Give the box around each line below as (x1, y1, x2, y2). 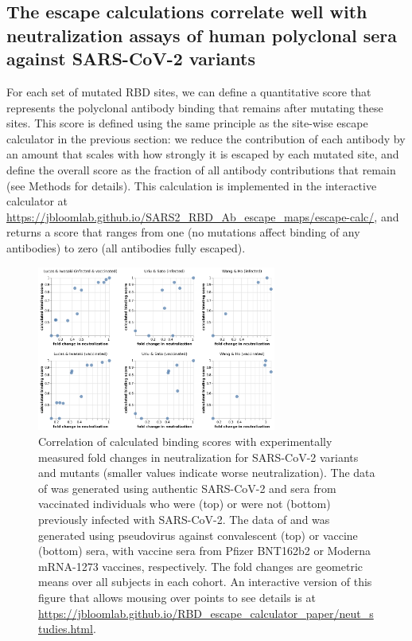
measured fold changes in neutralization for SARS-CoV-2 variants (38, 448, 359, 465)
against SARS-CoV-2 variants (6, 46, 256, 71)
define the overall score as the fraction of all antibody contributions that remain (6, 161, 396, 178)
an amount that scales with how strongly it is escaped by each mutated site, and (6, 146, 399, 162)
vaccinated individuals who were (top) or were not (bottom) (38, 495, 331, 512)
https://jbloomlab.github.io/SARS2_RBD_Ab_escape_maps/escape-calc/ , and (6, 208, 399, 225)
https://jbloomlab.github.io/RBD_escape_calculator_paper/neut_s (38, 604, 374, 621)
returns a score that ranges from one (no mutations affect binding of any (6, 224, 360, 240)
